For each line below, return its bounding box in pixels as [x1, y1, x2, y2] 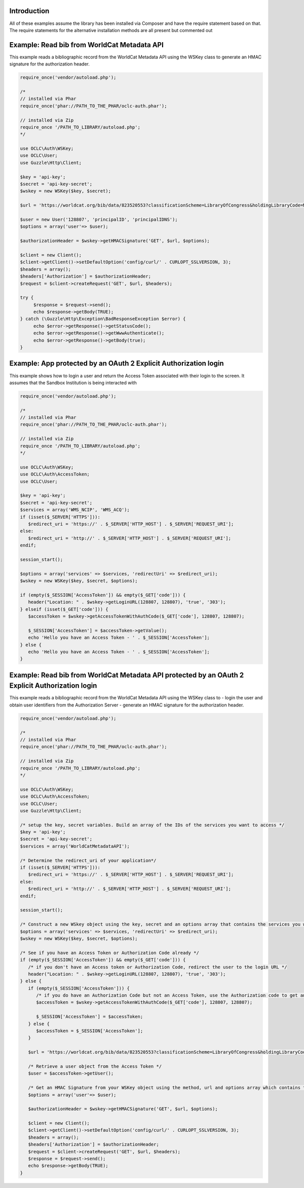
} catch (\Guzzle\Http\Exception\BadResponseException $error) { [20, 316, 186, 322]
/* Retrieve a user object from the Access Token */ [28, 1063, 162, 1069]
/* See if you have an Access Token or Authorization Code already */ [20, 949, 200, 956]
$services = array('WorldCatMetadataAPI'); [20, 843, 130, 849]
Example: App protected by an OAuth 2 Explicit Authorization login [9, 359, 224, 368]
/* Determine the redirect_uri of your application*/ [20, 858, 157, 863]
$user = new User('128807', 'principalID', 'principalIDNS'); [20, 217, 178, 222]
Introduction [9, 7, 50, 15]
